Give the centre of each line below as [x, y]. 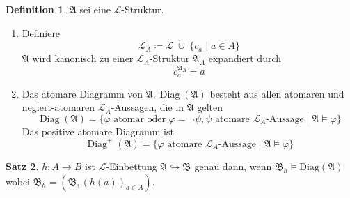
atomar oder [140, 119]
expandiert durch [245, 58]
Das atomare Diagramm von [82, 93]
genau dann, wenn [233, 166]
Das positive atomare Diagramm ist [98, 131]
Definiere [41, 32]
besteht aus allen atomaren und [277, 93]
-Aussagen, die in [148, 107]
